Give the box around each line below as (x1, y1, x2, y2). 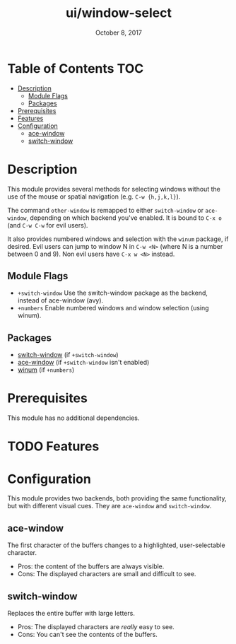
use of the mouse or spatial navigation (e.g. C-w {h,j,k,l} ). (7, 192, 181, 201)
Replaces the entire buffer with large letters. (7, 609, 136, 617)
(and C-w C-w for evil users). (7, 221, 88, 229)
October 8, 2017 (95, 28, 143, 37)
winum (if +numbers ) (17, 365, 75, 374)
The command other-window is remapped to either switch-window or (7, 206, 203, 214)
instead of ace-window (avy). (17, 296, 104, 305)
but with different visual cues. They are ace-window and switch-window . (7, 502, 212, 510)
